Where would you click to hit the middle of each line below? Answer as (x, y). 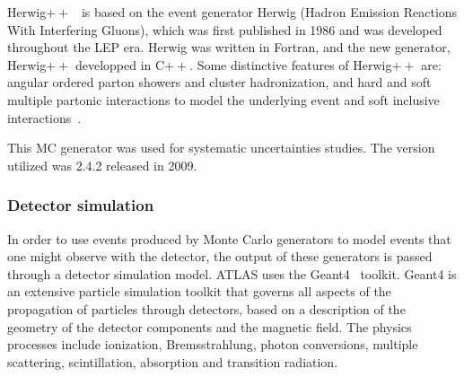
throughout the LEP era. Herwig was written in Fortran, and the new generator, (229, 47)
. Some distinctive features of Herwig (291, 64)
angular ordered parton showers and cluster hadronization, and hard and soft (219, 82)
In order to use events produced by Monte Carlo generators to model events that (229, 238)
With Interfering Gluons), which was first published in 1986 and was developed (225, 29)
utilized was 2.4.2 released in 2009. (102, 165)
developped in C (120, 64)
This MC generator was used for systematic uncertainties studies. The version (221, 148)
